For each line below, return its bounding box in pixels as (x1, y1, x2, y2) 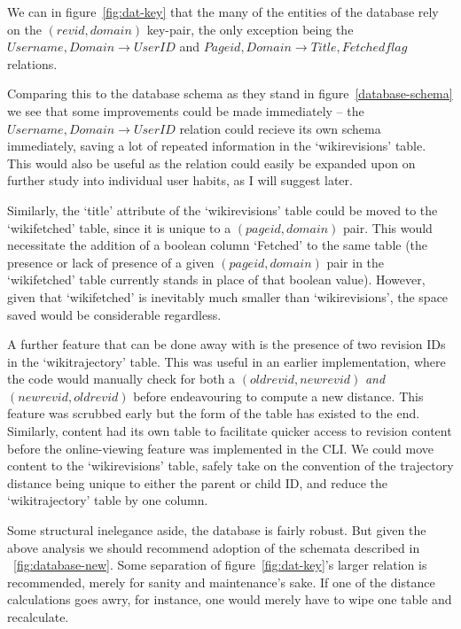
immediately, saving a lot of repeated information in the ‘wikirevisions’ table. (7, 136, 426, 155)
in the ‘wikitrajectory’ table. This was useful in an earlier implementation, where (7, 352, 446, 370)
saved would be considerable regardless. (7, 305, 222, 323)
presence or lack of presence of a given (7, 252, 215, 271)
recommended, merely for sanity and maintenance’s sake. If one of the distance (7, 572, 435, 591)
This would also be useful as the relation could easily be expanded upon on (7, 153, 416, 172)
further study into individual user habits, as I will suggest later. (7, 171, 353, 190)
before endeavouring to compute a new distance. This (133, 386, 424, 405)
